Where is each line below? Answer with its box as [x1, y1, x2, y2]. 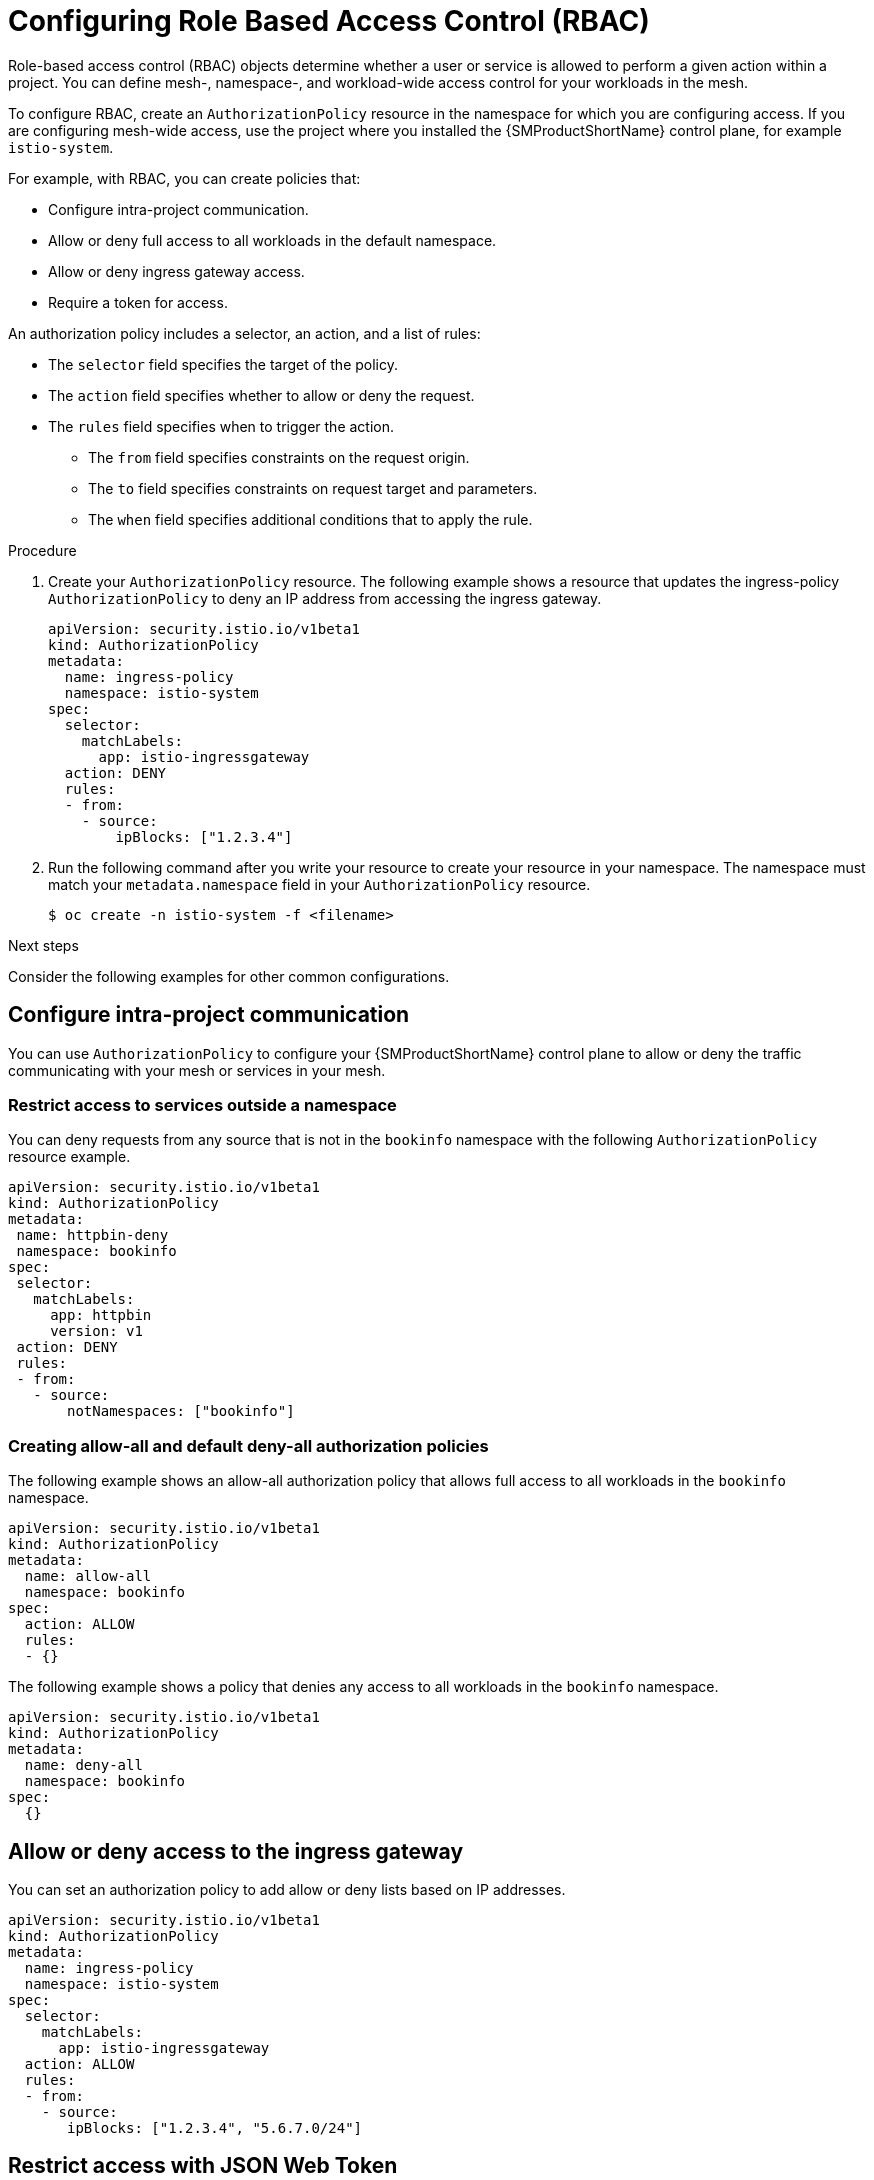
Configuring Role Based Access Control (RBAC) [8, 4, 650, 38]
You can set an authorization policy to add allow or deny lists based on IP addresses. [8, 1880, 566, 1898]
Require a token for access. [48, 293, 228, 311]
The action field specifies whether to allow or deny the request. [48, 386, 475, 404]
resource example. [8, 1148, 131, 1166]
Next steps [8, 936, 79, 954]
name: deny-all [24, 1757, 143, 1774]
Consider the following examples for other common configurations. [8, 967, 450, 985]
